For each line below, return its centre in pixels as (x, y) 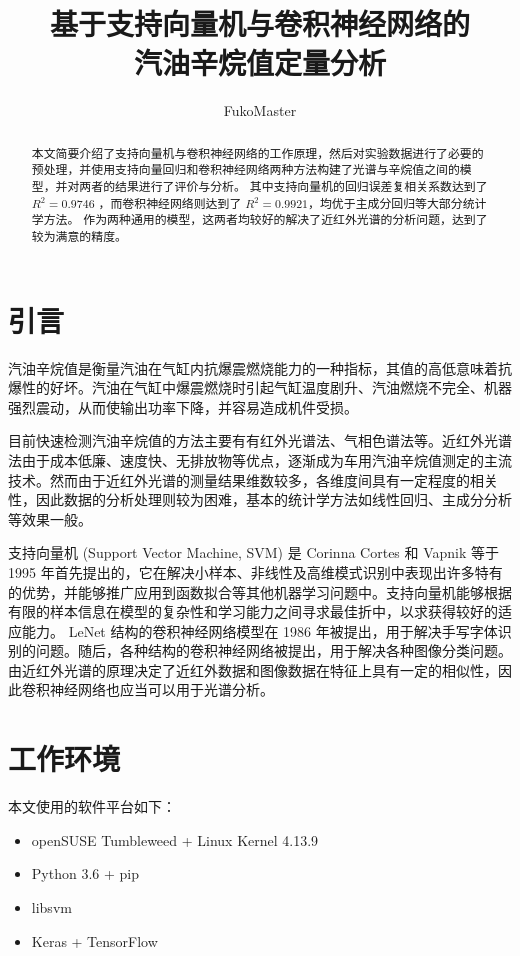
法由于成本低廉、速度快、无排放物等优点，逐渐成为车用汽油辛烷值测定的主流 (260, 459)
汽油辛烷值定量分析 (259, 62)
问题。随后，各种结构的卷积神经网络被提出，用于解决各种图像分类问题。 (273, 650)
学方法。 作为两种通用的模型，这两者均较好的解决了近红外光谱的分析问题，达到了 (259, 219)
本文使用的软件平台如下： (92, 806)
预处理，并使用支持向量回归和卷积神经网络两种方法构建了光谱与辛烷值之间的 (245, 169)
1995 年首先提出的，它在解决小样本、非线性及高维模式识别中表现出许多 (241, 571)
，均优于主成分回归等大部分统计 (397, 202)
